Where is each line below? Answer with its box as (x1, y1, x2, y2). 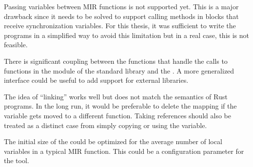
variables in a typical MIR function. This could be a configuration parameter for (4, 146, 244, 156)
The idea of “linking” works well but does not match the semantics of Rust (4, 91, 228, 101)
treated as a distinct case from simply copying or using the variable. (4, 120, 207, 130)
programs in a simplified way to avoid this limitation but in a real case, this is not (4, 30, 250, 40)
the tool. (4, 155, 29, 166)
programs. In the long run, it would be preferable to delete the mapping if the (4, 101, 237, 111)
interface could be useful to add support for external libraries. (4, 75, 189, 85)
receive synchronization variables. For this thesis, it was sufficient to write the (4, 20, 236, 31)
